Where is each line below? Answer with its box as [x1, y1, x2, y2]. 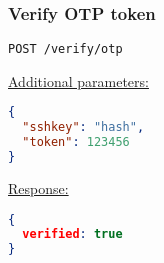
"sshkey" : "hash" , [22, 120, 145, 135]
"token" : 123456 [22, 135, 130, 150]
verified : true [22, 227, 123, 242]
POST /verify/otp [8, 42, 123, 57]
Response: [8, 177, 69, 198]
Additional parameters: [8, 70, 149, 91]
